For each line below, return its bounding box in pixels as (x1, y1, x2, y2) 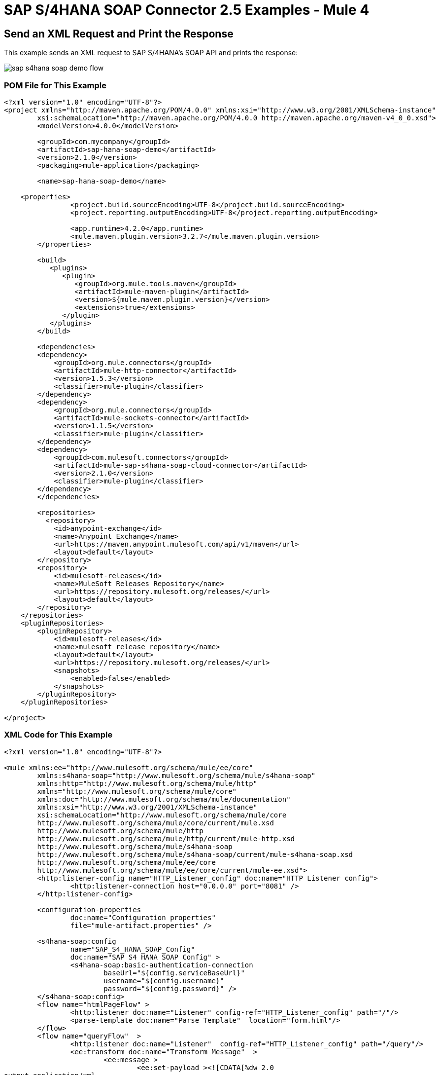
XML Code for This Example (4, 730, 113, 740)
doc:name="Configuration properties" (70, 913, 216, 922)
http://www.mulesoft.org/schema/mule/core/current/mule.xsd (37, 818, 274, 827)
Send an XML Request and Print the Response (4, 27, 234, 40)
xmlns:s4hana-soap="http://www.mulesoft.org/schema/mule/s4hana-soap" (37, 771, 316, 779)
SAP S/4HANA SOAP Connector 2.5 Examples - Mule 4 (4, 1, 370, 18)
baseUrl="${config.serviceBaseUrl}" (103, 968, 245, 977)
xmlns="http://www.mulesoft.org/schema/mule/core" (37, 787, 237, 795)
